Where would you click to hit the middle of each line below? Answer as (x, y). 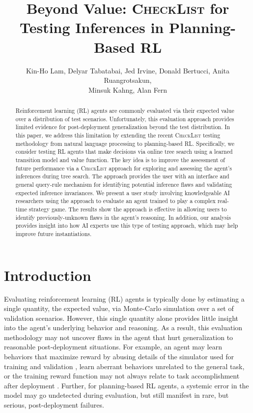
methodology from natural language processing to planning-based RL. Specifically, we (125, 143)
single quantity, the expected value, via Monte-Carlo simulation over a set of (119, 308)
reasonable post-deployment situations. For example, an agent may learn (113, 347)
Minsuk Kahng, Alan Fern (128, 89)
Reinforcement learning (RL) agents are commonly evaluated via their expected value (125, 111)
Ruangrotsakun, (128, 80)
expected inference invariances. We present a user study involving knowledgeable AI (123, 192)
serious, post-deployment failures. (54, 405)
